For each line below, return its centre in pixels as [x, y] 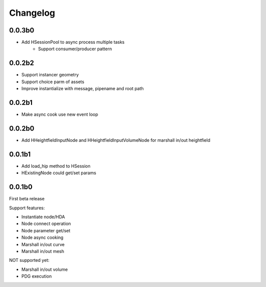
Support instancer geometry [50, 75]
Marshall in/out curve [43, 244]
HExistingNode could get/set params [59, 173]
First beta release [27, 199]
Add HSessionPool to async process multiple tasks [73, 42]
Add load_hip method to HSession [56, 166]
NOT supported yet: [29, 260]
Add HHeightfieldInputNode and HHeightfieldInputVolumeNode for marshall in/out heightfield [116, 140]
